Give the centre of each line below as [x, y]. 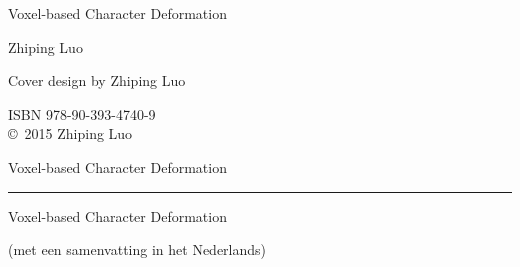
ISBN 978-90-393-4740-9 [82, 113]
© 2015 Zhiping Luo [70, 133]
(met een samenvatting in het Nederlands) [137, 249]
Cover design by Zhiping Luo [97, 80]
